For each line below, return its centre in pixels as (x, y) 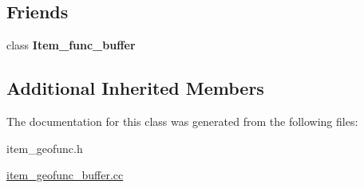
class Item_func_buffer (71, 45)
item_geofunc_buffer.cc (65, 175)
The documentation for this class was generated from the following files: (182, 121)
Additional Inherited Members (135, 88)
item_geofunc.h (45, 148)
